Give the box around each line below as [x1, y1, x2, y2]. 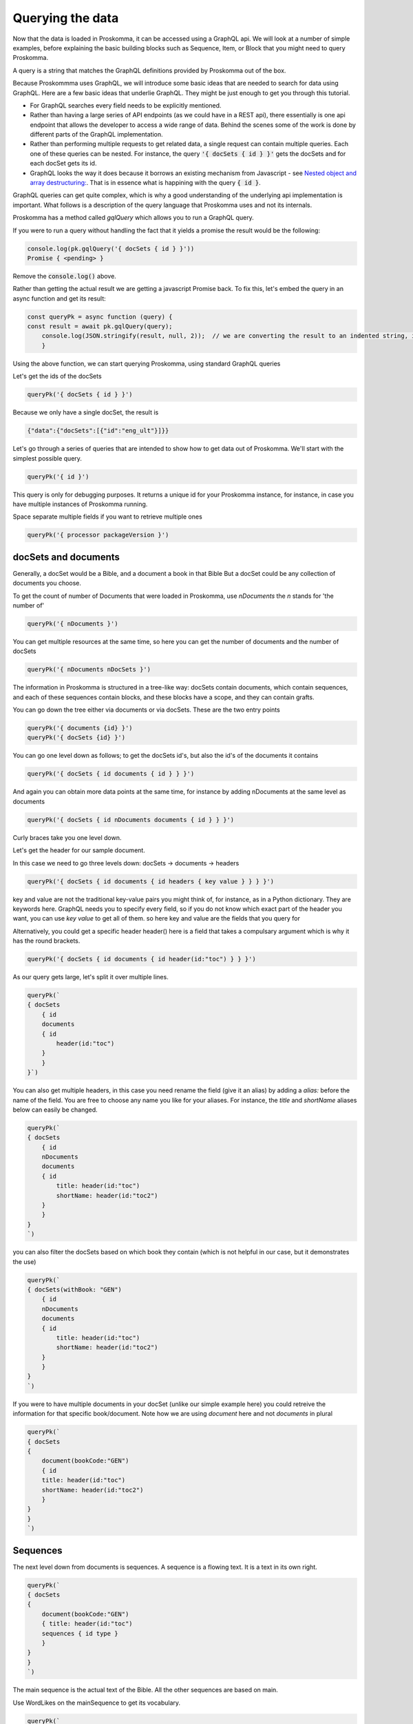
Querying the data [12, 10, 119, 26]
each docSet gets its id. [30, 159, 97, 168]
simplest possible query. [12, 454, 83, 462]
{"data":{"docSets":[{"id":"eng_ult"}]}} [27, 427, 169, 434]
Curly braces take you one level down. [12, 833, 122, 841]
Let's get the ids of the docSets [12, 372, 103, 381]
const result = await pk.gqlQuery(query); [27, 323, 173, 330]
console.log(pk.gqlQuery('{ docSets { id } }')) [27, 245, 195, 252]
